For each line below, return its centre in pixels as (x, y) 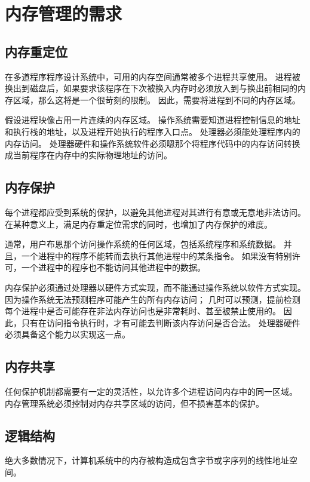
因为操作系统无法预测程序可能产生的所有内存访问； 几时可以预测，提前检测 (153, 299)
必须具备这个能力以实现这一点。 (67, 334)
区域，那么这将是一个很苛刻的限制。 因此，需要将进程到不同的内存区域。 (156, 99)
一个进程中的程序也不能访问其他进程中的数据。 (113, 267)
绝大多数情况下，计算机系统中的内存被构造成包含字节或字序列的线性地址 (147, 460)
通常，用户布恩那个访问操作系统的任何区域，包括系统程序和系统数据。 (143, 244)
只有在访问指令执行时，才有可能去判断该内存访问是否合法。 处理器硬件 (161, 322)
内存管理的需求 (64, 13)
